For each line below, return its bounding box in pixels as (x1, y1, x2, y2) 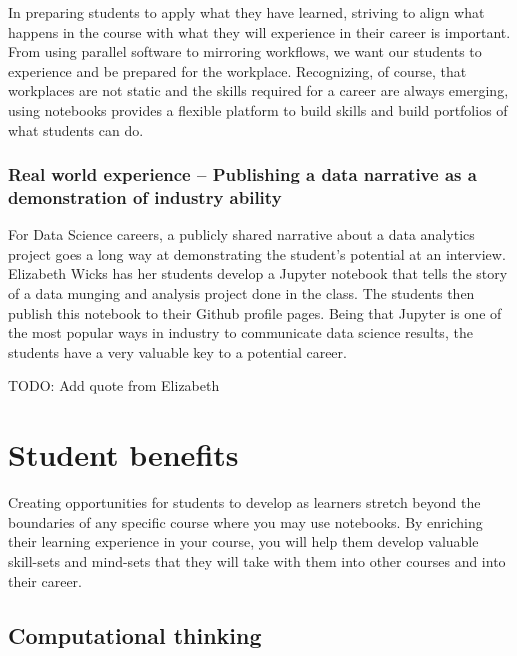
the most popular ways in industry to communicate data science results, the (8, 322, 473, 343)
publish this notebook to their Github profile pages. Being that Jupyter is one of (8, 302, 502, 323)
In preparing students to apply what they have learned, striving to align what (8, 2, 485, 22)
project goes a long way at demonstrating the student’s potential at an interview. (8, 243, 506, 264)
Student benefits (8, 434, 239, 475)
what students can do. (8, 119, 144, 140)
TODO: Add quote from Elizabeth (8, 375, 220, 396)
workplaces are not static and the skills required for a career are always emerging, (8, 80, 509, 101)
